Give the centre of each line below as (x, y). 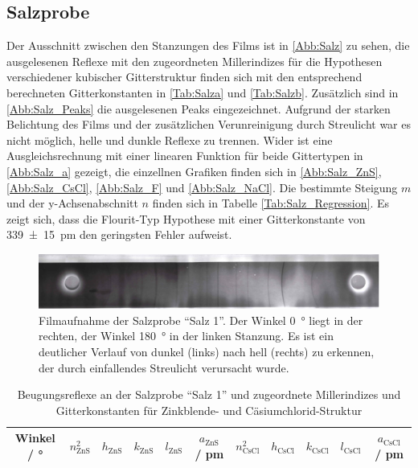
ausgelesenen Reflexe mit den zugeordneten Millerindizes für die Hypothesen (195, 61)
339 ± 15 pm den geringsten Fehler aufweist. (119, 234)
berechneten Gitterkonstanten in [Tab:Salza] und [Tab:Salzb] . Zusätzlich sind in (203, 92)
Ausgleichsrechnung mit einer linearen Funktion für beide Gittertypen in (185, 156)
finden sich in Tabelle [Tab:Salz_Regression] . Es (271, 203)
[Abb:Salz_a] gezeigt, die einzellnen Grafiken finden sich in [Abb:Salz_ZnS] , (194, 171)
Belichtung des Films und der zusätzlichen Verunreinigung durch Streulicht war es (209, 124)
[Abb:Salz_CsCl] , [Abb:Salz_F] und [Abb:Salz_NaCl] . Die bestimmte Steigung (202, 187)
